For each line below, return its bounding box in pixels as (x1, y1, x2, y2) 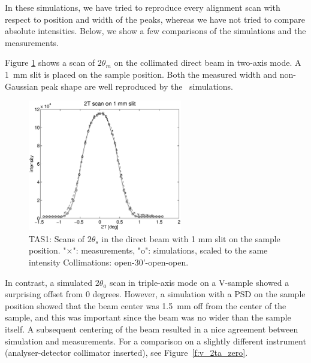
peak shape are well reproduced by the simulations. (41, 80, 233, 92)
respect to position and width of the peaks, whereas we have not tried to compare (5, 13, 305, 25)
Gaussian (5, 80, 38, 92)
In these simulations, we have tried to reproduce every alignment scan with (5, 1, 280, 13)
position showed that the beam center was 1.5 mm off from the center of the (5, 299, 286, 312)
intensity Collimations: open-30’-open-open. (29, 256, 189, 269)
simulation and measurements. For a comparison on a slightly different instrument (5, 334, 306, 347)
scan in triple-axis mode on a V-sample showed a (109, 276, 289, 288)
